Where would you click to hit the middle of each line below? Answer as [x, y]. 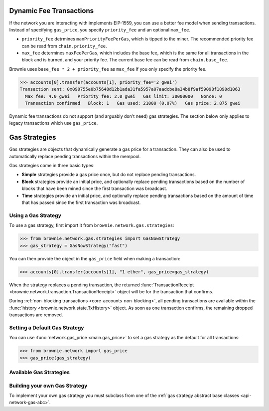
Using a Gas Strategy [35, 215]
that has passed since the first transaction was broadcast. [81, 203]
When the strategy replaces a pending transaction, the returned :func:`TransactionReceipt [102, 285]
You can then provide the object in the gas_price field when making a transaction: [95, 258]
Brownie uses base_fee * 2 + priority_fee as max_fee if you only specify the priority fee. [108, 69]
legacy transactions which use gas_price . [54, 123]
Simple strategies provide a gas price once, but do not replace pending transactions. [109, 175]
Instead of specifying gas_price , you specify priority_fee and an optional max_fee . [100, 29]
